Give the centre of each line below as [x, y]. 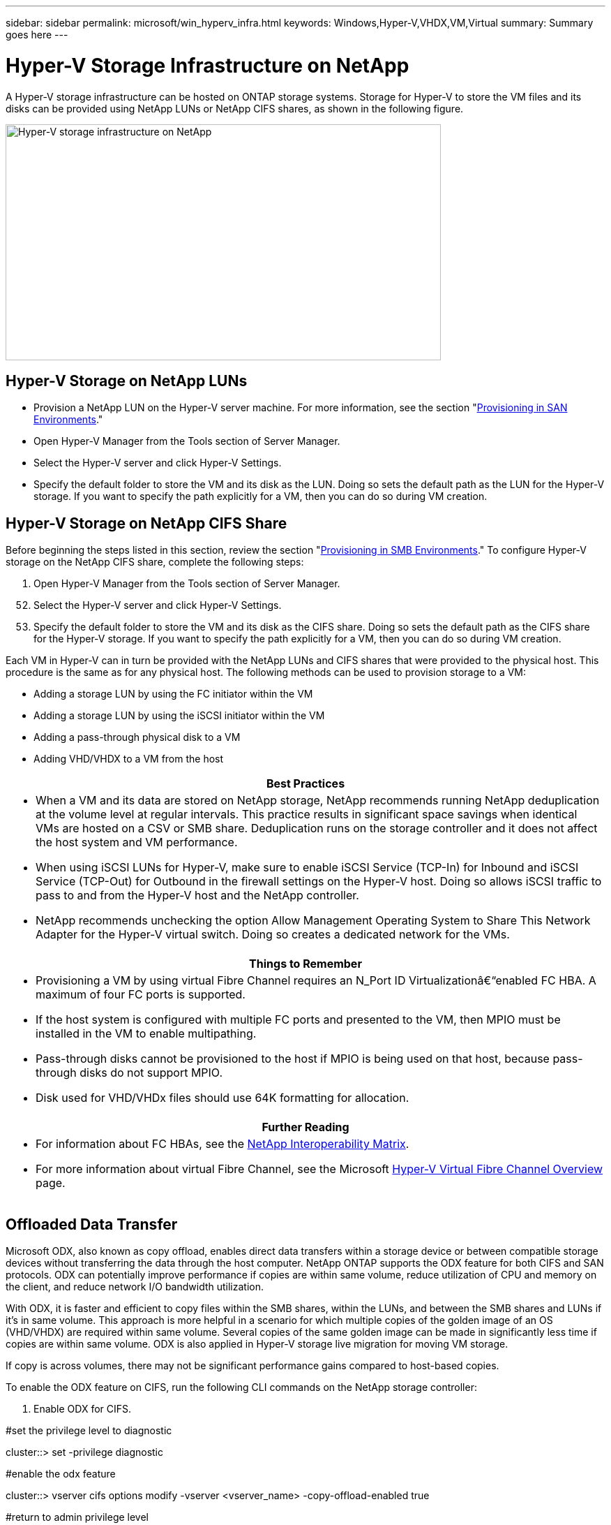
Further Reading [305, 1127]
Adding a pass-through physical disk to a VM [137, 737]
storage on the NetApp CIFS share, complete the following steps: [155, 562]
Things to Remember [305, 964]
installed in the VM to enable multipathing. [146, 1034]
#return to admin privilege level [77, 1517]
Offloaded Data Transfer [92, 1224]
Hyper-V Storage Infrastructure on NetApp [208, 65]
